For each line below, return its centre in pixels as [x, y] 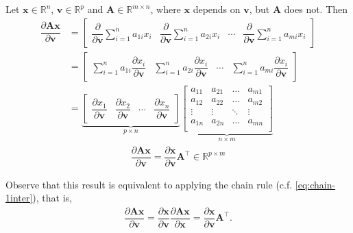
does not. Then [316, 9]
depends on [217, 9]
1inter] [19, 198]
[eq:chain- [315, 184]
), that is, [52, 198]
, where [166, 9]
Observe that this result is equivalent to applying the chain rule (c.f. [149, 184]
